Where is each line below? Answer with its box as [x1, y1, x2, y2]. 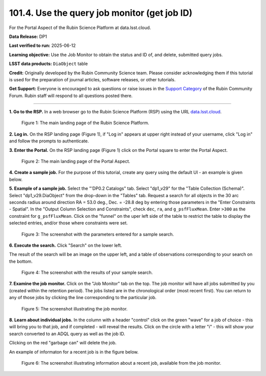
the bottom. [9, 258, 33, 264]
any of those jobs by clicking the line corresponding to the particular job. [9, 295, 157, 301]
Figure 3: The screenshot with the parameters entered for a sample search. [21, 231, 174, 237]
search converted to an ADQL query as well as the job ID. [9, 331, 126, 337]
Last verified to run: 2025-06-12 [9, 42, 76, 49]
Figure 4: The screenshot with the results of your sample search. [21, 270, 153, 275]
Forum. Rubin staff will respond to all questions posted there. [9, 93, 133, 99]
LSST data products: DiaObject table [9, 61, 88, 67]
